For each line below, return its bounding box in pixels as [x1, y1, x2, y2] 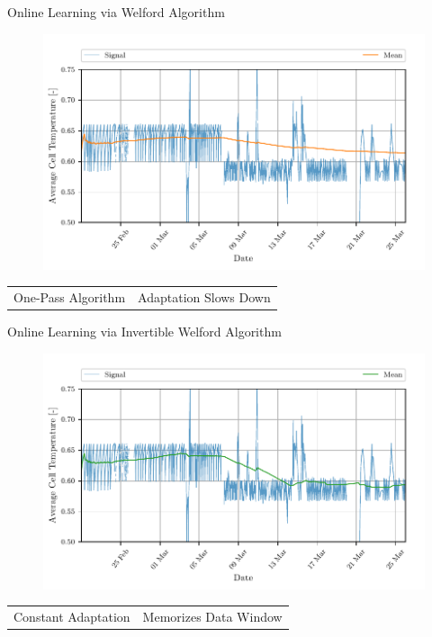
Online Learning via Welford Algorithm [7, 3, 225, 21]
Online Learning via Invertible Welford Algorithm [7, 322, 282, 341]
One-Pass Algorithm [13, 287, 126, 306]
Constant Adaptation [13, 606, 130, 625]
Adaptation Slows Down [138, 287, 271, 306]
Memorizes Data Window [142, 606, 283, 625]
